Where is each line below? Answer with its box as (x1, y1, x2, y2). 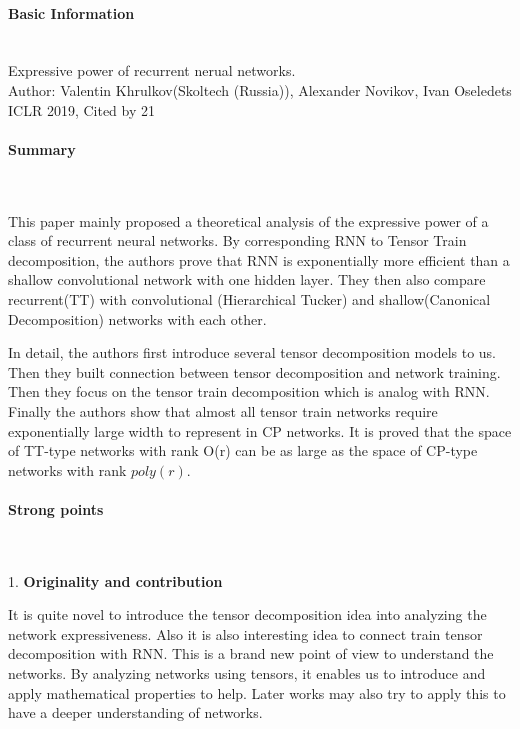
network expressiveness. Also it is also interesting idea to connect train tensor (8, 623, 483, 644)
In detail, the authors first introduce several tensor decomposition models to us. (8, 342, 497, 363)
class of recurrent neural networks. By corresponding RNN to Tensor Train (8, 230, 467, 251)
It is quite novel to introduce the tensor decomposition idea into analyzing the (8, 604, 487, 625)
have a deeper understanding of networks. (8, 702, 263, 723)
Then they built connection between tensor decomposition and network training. (8, 361, 501, 382)
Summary (8, 138, 76, 159)
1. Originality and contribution (8, 570, 223, 591)
